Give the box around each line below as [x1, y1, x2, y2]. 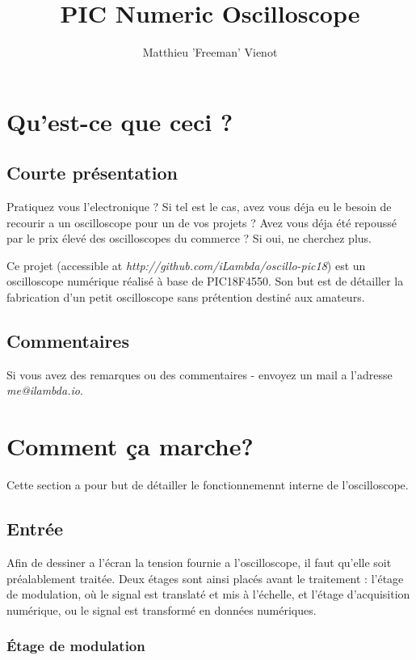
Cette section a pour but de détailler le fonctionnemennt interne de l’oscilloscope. [6, 476, 409, 493]
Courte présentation [6, 160, 178, 185]
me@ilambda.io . [6, 382, 83, 399]
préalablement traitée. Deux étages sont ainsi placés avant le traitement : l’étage [6, 569, 404, 586]
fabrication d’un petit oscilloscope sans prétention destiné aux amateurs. [6, 289, 365, 306]
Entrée [6, 516, 64, 541]
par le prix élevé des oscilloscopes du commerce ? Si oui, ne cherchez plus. [6, 230, 372, 247]
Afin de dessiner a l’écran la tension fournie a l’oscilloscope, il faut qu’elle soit [6, 553, 392, 570]
